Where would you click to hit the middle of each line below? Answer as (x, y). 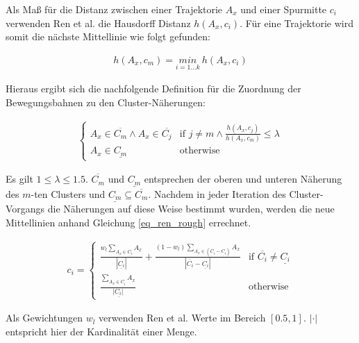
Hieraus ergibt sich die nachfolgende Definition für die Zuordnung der (153, 89)
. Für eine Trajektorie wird (297, 23)
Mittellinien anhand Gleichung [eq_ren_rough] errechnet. (128, 223)
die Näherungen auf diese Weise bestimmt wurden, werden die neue (191, 209)
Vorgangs (25, 209)
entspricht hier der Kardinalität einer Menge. (101, 331)
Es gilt (19, 179)
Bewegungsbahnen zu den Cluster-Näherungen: (106, 102)
